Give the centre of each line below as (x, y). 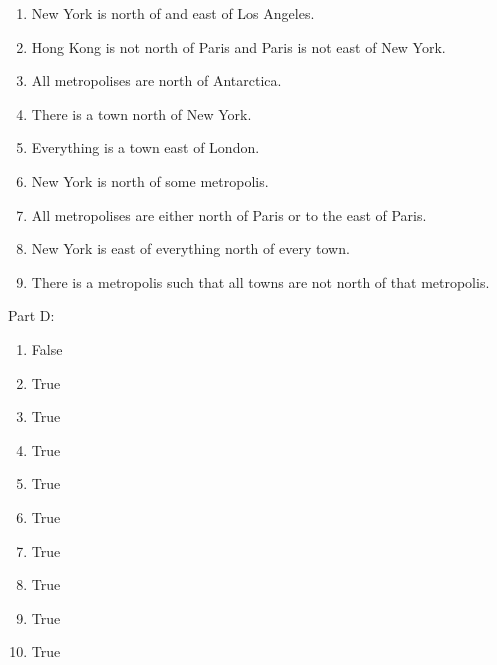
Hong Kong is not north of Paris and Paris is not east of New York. (238, 46)
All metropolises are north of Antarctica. (156, 80)
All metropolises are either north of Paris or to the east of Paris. (229, 214)
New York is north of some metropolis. (150, 180)
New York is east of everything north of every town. (190, 248)
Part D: (31, 315)
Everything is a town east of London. (145, 147)
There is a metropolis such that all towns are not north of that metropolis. (260, 281)
